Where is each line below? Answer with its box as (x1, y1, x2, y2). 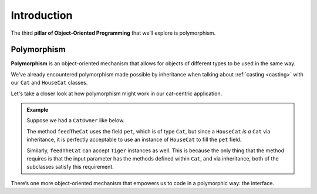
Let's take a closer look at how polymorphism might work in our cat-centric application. (11, 90, 222, 97)
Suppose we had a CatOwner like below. (26, 117, 125, 124)
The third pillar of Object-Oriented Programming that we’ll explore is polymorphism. (11, 29, 216, 36)
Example (26, 106, 49, 113)
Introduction (11, 9, 73, 22)
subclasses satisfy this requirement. (26, 163, 114, 170)
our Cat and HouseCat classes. (11, 79, 88, 86)
